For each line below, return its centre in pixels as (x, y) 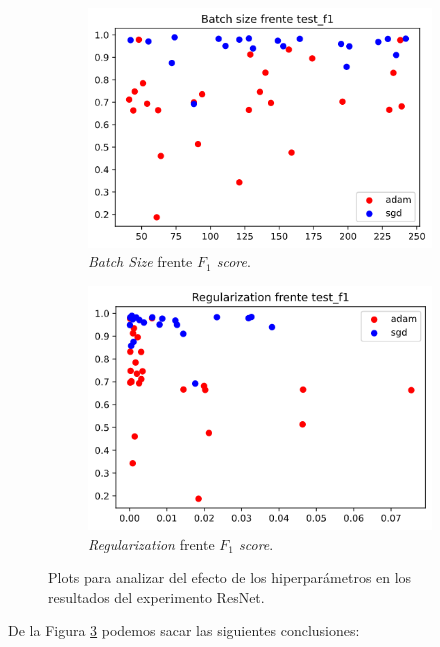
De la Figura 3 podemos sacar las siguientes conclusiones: (184, 630)
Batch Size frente (140, 261)
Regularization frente (151, 543)
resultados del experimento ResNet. (156, 596)
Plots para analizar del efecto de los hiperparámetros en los (230, 577)
